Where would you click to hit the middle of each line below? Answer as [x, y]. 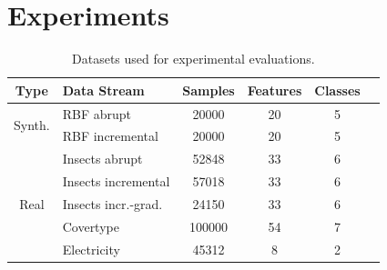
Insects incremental [116, 181]
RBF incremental [110, 136]
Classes [337, 90]
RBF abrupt [97, 113]
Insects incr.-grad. [112, 203]
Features [275, 90]
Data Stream [103, 90]
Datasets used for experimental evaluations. [193, 59]
